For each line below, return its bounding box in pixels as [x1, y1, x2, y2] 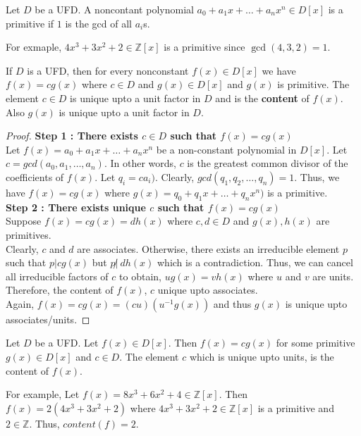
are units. [312, 268, 354, 283]
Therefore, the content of [6, 282, 114, 297]
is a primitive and [257, 400, 334, 415]
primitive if [6, 15, 54, 30]
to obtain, [119, 268, 161, 283]
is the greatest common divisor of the [187, 156, 348, 170]
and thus [213, 296, 252, 311]
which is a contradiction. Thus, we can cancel [157, 255, 353, 270]
